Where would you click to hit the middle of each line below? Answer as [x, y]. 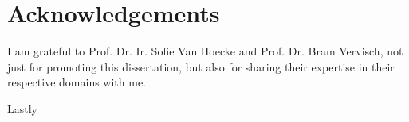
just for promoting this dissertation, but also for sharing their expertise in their [201, 66]
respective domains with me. [77, 82]
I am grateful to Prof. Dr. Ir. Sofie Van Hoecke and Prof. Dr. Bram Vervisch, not [205, 51]
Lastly [22, 108]
